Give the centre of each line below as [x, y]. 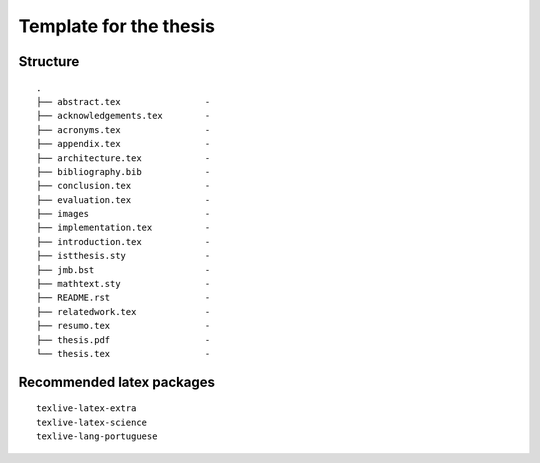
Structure [49, 61]
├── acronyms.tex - [123, 129]
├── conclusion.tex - [123, 186]
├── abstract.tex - [123, 101]
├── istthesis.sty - [123, 256]
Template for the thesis [116, 26]
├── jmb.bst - [123, 269]
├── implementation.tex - [123, 228]
